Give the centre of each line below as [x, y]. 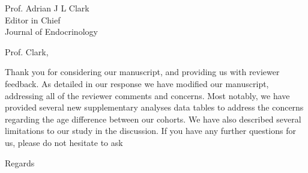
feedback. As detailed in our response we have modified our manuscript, [137, 83]
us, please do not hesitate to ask [64, 142]
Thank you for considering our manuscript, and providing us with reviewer [142, 72]
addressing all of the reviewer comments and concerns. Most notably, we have [147, 95]
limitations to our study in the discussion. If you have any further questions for [150, 131]
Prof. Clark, [27, 51]
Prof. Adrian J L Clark [47, 8]
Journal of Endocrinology [51, 32]
